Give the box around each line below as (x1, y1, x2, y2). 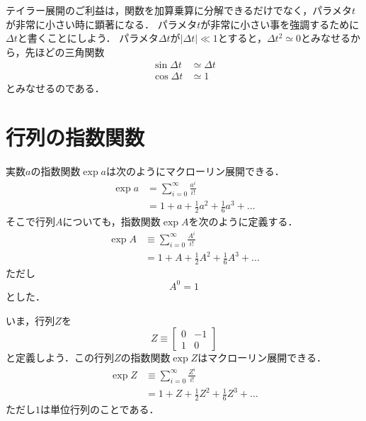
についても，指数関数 (62, 214, 161, 229)
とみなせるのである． (6, 81, 105, 96)
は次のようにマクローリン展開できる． (105, 164, 285, 179)
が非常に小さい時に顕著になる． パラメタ (6, 16, 198, 31)
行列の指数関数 (6, 123, 145, 152)
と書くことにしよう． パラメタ (17, 30, 159, 45)
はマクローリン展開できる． (198, 350, 326, 365)
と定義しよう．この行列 (6, 350, 114, 365)
